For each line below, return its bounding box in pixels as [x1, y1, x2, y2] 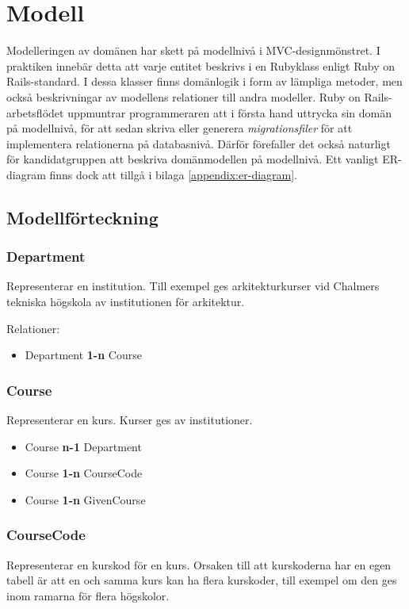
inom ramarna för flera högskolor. [6, 587, 170, 603]
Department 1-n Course [25, 347, 142, 363]
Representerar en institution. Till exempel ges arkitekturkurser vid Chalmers [6, 278, 380, 294]
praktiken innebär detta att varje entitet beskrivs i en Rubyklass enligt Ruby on [6, 57, 396, 74]
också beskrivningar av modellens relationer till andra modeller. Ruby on [6, 88, 361, 105]
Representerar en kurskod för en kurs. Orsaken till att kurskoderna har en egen [6, 556, 392, 573]
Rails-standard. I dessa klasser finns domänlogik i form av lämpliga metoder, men [6, 73, 403, 90]
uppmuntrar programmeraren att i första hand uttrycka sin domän [67, 104, 392, 121]
